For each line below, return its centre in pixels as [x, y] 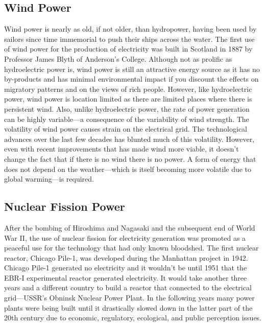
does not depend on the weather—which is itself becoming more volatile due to [128, 169]
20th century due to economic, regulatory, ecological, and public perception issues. [133, 318]
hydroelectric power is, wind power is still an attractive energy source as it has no [132, 69]
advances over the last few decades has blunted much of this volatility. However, [129, 139]
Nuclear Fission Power [65, 206]
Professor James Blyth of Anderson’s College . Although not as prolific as [118, 58]
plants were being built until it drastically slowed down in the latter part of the [128, 307]
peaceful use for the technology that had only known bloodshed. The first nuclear [131, 248]
